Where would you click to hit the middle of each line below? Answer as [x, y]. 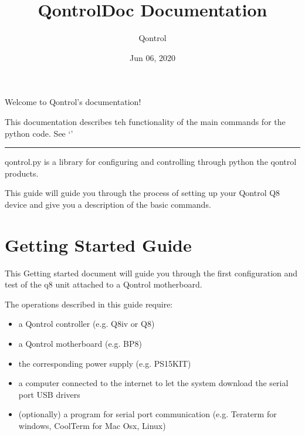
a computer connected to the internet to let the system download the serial [153, 383]
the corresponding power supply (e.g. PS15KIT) [105, 363]
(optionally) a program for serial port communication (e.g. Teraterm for [148, 414]
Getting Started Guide [98, 244]
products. [22, 173]
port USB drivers [49, 394]
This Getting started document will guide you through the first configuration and [151, 273]
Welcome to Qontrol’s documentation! [73, 102]
